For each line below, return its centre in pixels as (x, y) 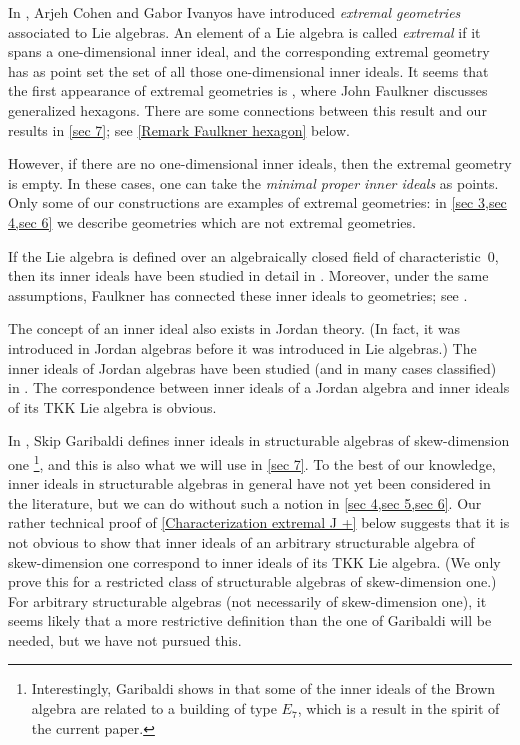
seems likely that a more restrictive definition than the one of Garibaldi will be (250, 620)
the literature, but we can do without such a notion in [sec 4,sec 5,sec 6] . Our (245, 502)
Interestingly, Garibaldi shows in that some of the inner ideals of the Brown (263, 688)
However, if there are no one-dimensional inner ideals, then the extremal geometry (260, 163)
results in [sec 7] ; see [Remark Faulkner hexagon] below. (179, 129)
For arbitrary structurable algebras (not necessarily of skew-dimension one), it (247, 600)
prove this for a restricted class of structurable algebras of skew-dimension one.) (252, 581)
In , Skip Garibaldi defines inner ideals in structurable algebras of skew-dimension (259, 440)
